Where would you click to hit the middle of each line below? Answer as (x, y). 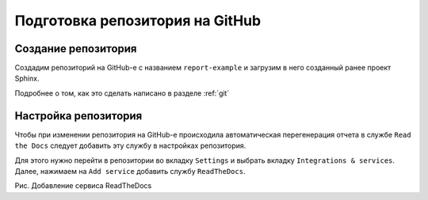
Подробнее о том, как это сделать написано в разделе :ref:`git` (122, 93)
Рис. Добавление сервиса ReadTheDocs (83, 186)
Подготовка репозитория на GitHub (138, 21)
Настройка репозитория (78, 116)
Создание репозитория (76, 49)
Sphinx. (27, 78)
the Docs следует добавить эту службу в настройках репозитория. (130, 145)
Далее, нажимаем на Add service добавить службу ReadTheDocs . (130, 171)
